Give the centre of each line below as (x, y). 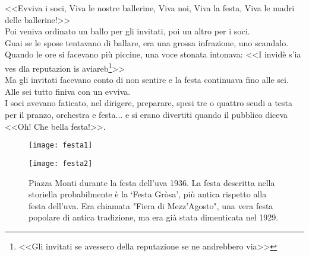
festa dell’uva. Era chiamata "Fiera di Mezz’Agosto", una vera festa (151, 205)
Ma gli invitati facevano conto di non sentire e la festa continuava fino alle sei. (147, 80)
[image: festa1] (61, 145)
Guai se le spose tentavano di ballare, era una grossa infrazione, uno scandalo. (147, 42)
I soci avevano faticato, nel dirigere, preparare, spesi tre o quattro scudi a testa (149, 103)
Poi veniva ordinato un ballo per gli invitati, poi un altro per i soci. (127, 31)
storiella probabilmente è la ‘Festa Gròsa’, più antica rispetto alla (148, 194)
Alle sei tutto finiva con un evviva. (68, 91)
